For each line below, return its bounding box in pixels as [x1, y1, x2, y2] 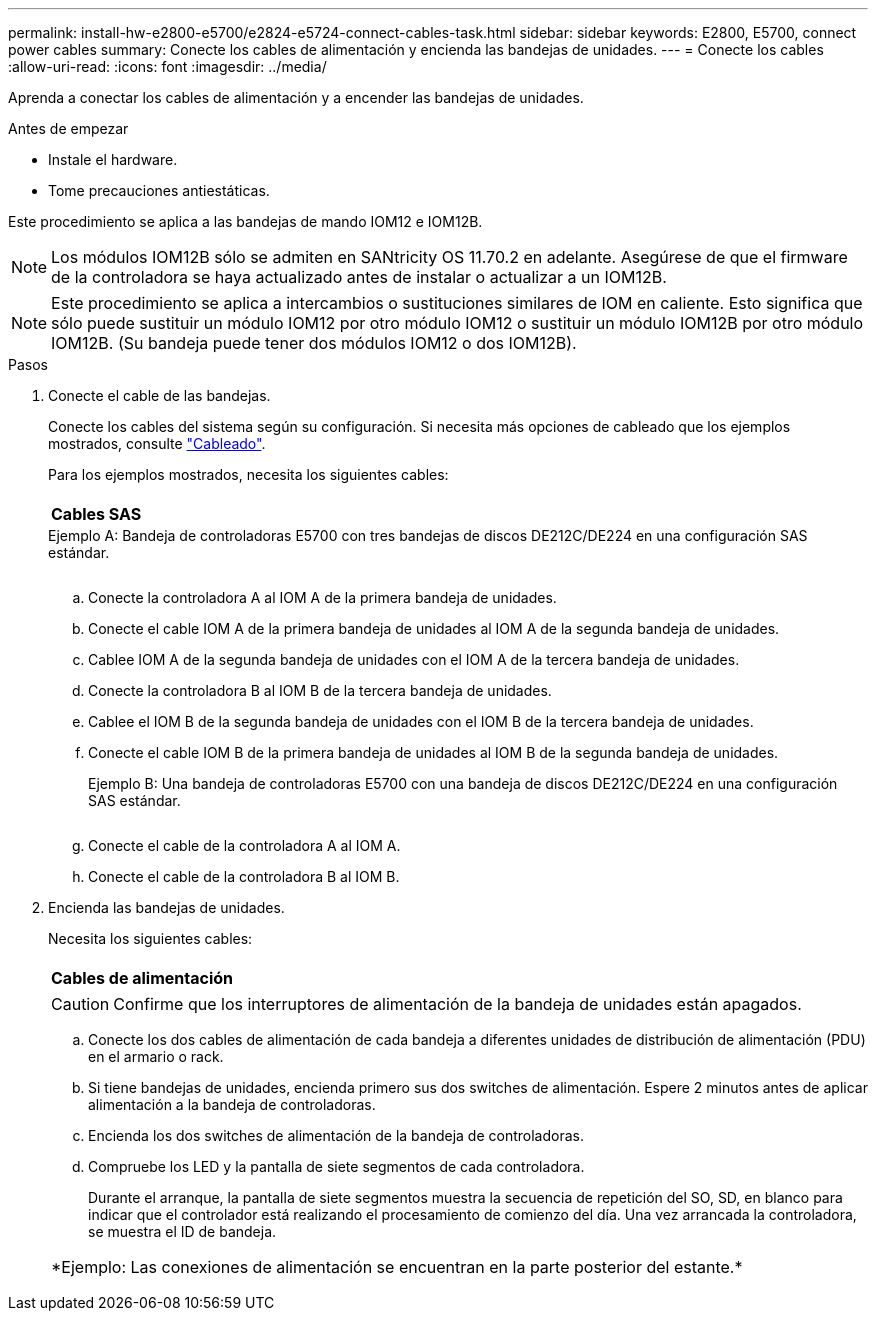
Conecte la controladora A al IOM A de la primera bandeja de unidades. [88, 589, 557, 606]
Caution [51, 994, 110, 1014]
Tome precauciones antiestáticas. [48, 182, 270, 199]
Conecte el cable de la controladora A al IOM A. [88, 837, 401, 854]
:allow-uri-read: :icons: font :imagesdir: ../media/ [8, 58, 327, 75]
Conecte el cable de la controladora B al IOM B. [88, 868, 400, 885]
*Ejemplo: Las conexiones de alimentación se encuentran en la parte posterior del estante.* [51, 1257, 743, 1277]
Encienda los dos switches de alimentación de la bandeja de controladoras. [88, 1127, 584, 1144]
